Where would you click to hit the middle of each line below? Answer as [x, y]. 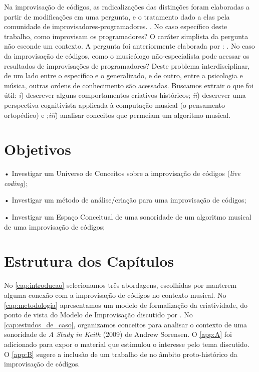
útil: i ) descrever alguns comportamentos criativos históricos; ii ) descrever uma [125, 95]
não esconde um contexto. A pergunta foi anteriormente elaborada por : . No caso [129, 46]
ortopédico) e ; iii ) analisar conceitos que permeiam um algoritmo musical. [117, 115]
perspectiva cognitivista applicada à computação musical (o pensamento [114, 105]
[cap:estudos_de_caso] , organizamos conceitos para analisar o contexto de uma [126, 324]
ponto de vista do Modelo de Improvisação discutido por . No [98, 315]
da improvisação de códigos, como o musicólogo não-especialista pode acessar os [127, 55]
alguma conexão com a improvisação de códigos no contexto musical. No [115, 295]
